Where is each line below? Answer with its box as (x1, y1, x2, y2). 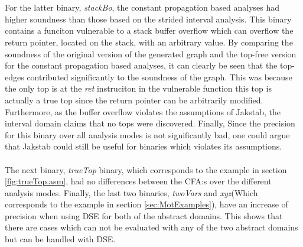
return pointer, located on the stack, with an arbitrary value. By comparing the (5, 35, 293, 48)
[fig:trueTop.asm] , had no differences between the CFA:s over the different (5, 175, 272, 187)
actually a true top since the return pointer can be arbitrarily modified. (5, 93, 263, 106)
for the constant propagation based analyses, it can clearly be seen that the (5, 59, 278, 71)
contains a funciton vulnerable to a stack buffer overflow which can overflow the (5, 24, 294, 37)
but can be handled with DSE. (5, 233, 116, 245)
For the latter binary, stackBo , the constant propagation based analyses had (5, 1, 280, 14)
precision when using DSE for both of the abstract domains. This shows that (5, 209, 283, 222)
